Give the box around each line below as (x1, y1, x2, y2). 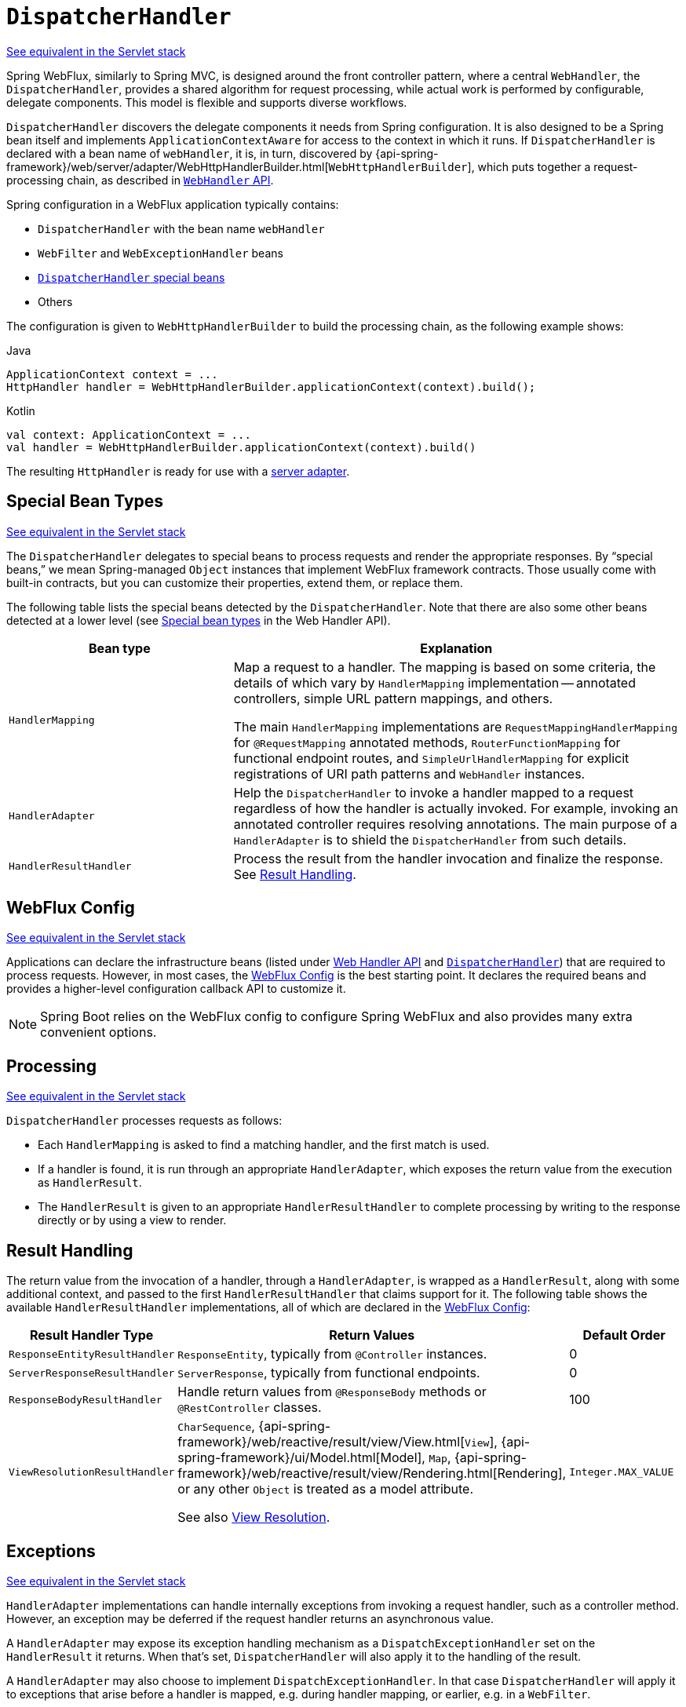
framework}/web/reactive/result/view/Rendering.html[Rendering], (177, 1465, 567, 1482)
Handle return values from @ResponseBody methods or (177, 1384, 487, 1400)
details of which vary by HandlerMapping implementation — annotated (233, 674, 636, 691)
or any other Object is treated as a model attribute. (177, 1481, 474, 1497)
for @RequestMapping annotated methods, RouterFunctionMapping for (233, 734, 621, 750)
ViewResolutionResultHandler (9, 1465, 175, 1478)
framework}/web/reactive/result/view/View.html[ (177, 1434, 465, 1450)
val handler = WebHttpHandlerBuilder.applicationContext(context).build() (6, 440, 476, 454)
